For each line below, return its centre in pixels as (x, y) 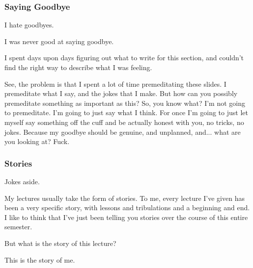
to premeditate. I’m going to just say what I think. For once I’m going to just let (126, 112)
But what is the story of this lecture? (60, 243)
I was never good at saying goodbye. (59, 41)
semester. (18, 227)
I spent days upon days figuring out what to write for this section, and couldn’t (124, 58)
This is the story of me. (40, 259)
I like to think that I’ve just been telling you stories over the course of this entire (126, 217)
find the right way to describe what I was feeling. (78, 67)
